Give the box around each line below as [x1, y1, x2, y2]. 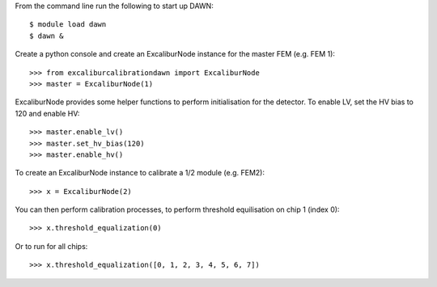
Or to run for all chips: [15, 241, 88, 251]
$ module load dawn [29, 20, 107, 29]
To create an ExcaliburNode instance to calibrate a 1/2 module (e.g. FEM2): [15, 168, 265, 178]
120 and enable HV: [15, 108, 80, 118]
